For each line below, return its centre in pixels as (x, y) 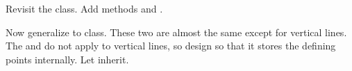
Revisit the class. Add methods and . (84, 8)
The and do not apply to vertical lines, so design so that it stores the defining (171, 46)
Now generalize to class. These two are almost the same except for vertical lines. (176, 32)
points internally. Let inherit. (67, 59)
